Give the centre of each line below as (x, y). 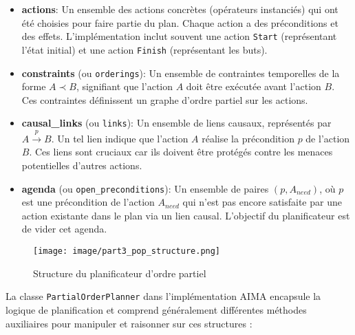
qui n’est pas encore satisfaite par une (262, 202)
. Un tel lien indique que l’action (120, 138)
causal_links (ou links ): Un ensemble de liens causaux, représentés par (176, 123)
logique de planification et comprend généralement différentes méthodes (156, 309)
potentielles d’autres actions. (82, 165)
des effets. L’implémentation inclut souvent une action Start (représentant (179, 36)
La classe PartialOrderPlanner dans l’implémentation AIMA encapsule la (163, 296)
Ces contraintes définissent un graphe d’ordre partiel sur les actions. (165, 99)
